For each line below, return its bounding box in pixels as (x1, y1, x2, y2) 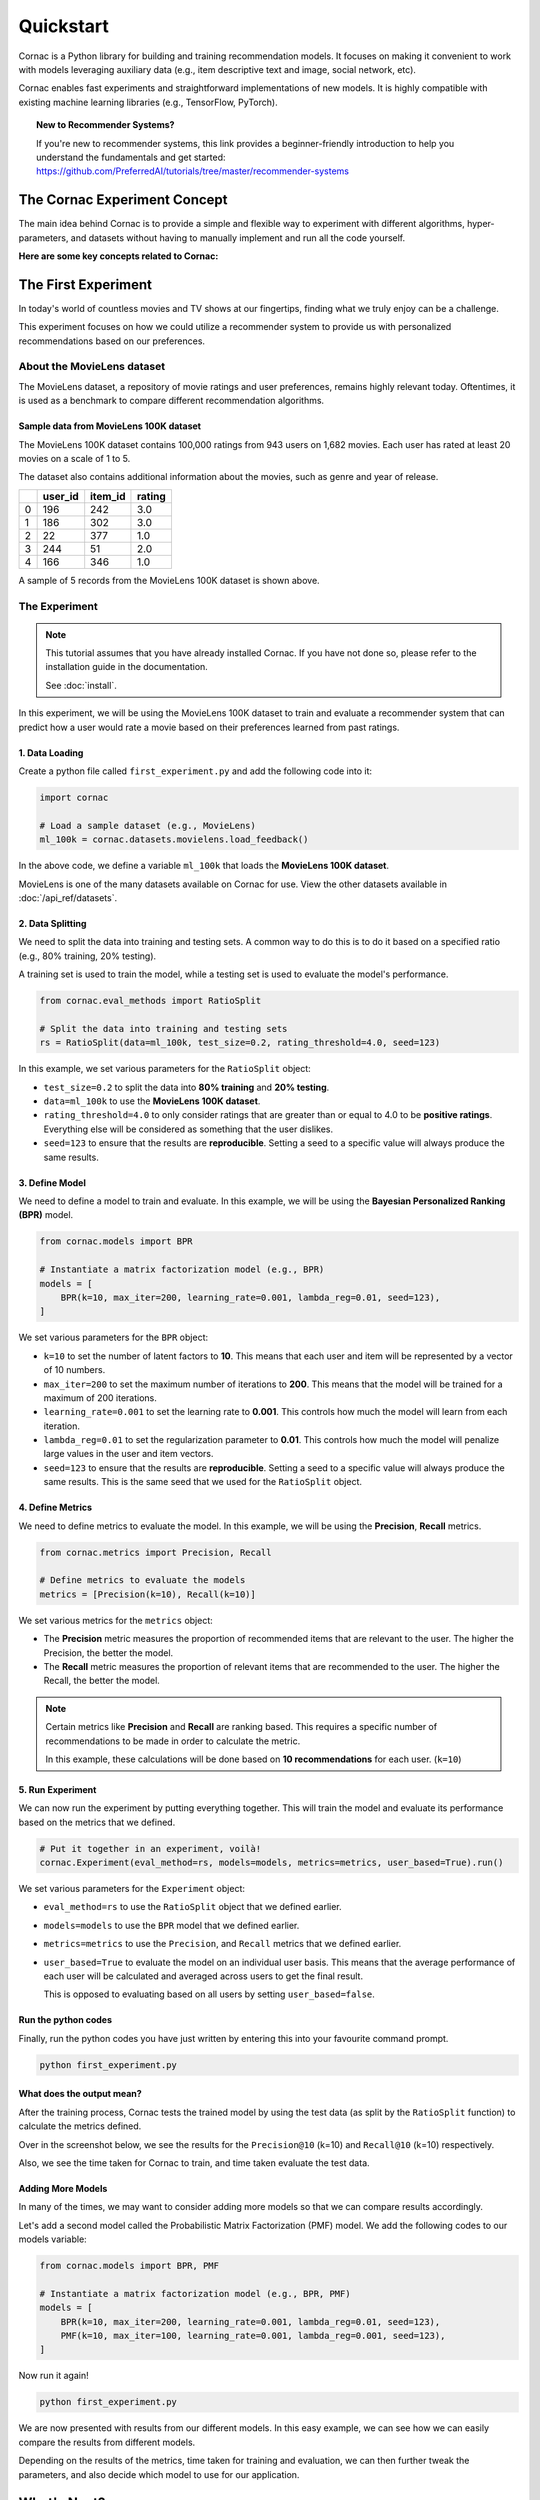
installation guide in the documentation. (45, 661, 209, 673)
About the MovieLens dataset (18, 360, 165, 374)
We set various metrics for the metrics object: (18, 1614, 214, 1626)
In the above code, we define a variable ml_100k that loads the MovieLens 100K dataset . (18, 860, 390, 872)
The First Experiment (18, 276, 153, 293)
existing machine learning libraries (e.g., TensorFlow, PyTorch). (18, 96, 279, 108)
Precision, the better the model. (43, 1646, 174, 1659)
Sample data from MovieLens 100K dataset (18, 420, 202, 432)
